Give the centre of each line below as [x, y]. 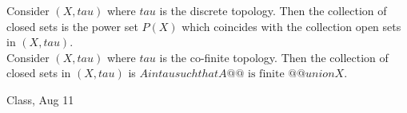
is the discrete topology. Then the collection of [273, 10]
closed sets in [39, 73]
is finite [266, 74]
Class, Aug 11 [40, 99]
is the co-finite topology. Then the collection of [274, 57]
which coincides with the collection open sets [291, 26]
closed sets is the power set [72, 26]
